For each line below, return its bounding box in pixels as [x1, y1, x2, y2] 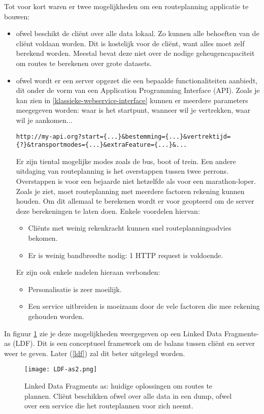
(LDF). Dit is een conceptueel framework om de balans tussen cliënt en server [13, 338, 255, 348]
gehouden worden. [28, 310, 84, 321]
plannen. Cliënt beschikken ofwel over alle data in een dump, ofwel [24, 390, 232, 401]
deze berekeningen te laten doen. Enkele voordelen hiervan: [16, 205, 200, 216]
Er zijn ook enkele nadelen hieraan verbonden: [16, 267, 160, 277]
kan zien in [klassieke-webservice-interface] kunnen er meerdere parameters [16, 94, 248, 105]
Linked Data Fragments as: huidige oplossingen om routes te [24, 380, 213, 391]
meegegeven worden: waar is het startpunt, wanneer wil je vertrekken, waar [16, 105, 251, 115]
